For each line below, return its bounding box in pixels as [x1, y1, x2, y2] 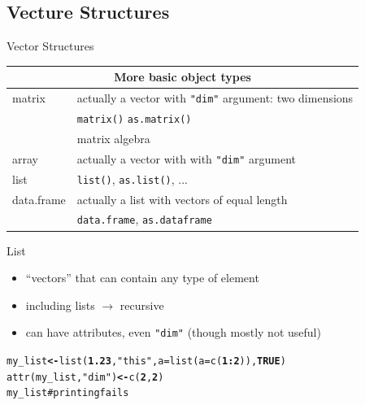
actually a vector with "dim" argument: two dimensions [76, 89, 354, 107]
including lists [25, 296, 95, 313]
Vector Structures [7, 37, 94, 54]
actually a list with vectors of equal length [76, 190, 288, 207]
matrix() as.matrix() [76, 114, 192, 126]
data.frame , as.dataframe [76, 211, 212, 228]
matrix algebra [76, 129, 150, 146]
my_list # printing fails [7, 387, 129, 399]
